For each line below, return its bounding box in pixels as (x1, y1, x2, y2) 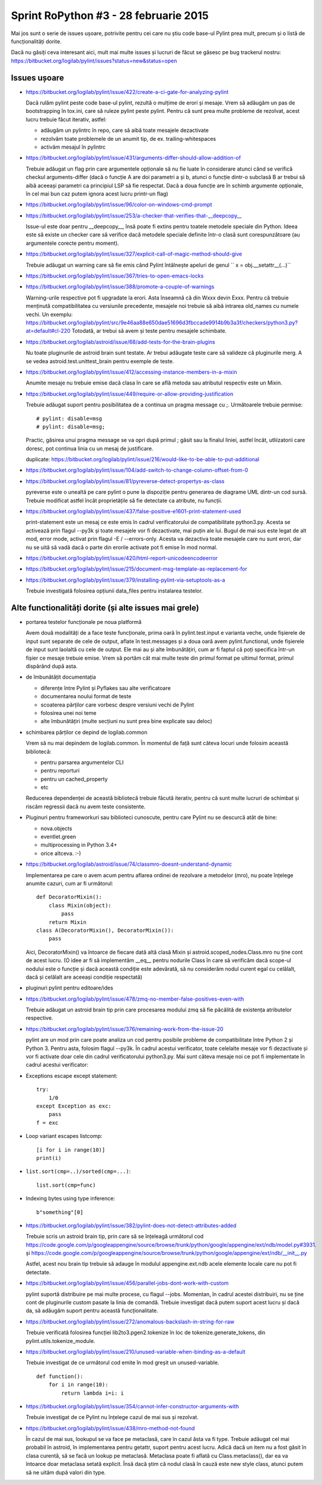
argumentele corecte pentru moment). (25, 239, 119, 247)
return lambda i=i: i (61, 1389, 125, 1396)
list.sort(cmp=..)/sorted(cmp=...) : (25, 1168, 131, 1175)
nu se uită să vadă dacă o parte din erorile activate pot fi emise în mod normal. (25, 544, 218, 551)
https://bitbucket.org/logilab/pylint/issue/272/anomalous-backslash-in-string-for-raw (25, 1318, 234, 1325)
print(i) (36, 1155, 62, 1161)
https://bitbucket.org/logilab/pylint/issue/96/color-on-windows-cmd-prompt (25, 201, 212, 208)
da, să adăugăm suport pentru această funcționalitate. (25, 1307, 158, 1314)
